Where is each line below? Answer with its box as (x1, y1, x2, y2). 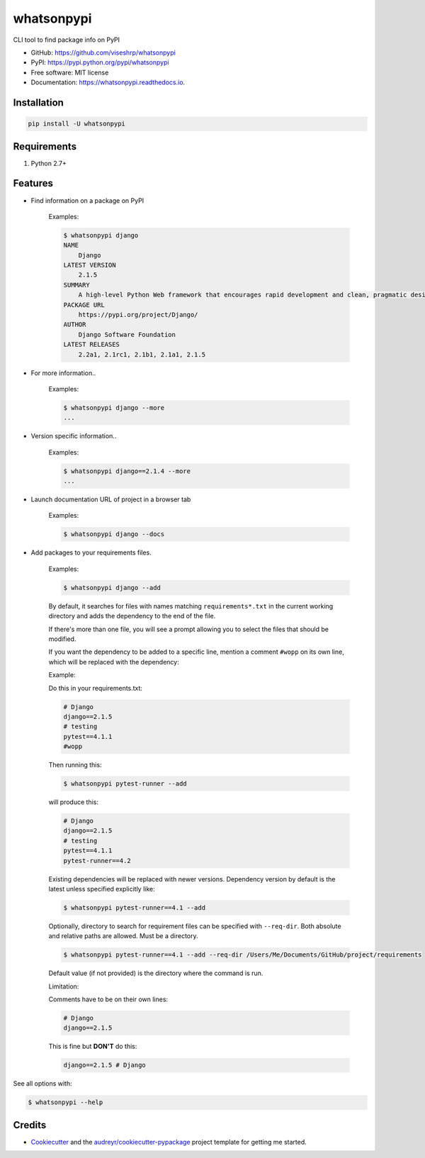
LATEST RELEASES (63, 340, 120, 349)
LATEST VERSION (63, 261, 116, 269)
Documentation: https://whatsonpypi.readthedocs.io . (30, 78, 186, 87)
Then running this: (48, 761, 102, 769)
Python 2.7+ (30, 159, 67, 167)
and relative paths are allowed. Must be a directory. (48, 932, 198, 940)
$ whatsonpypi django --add (63, 584, 161, 591)
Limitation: (48, 982, 79, 991)
